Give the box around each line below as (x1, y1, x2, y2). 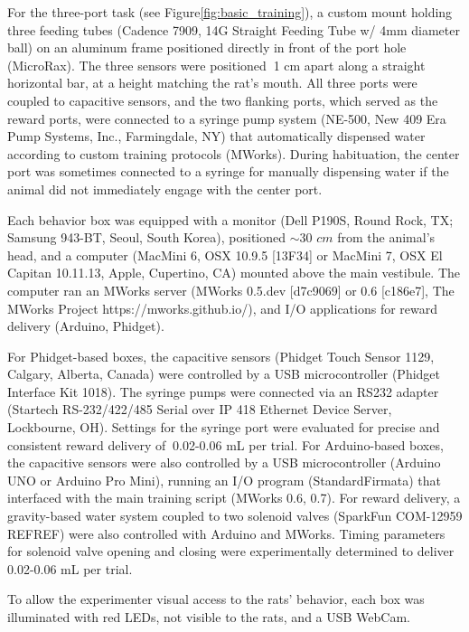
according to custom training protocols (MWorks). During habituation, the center (7, 144, 460, 163)
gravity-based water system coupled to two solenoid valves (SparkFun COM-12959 (7, 506, 463, 525)
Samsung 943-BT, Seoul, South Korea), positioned (7, 228, 286, 247)
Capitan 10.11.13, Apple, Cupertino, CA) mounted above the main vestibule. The (7, 263, 461, 282)
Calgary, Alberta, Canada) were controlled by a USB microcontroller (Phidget (7, 364, 441, 383)
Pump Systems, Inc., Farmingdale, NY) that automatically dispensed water (7, 127, 426, 146)
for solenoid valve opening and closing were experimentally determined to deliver (7, 542, 455, 561)
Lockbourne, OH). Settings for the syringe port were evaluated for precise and (7, 418, 440, 437)
